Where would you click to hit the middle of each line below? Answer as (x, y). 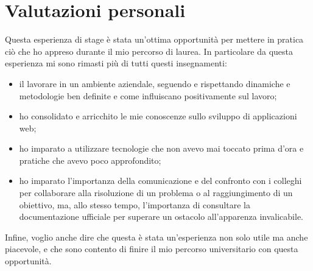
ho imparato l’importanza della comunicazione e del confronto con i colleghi (160, 181)
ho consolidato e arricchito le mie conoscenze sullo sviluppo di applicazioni (158, 116)
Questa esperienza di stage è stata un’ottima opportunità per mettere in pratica (154, 39)
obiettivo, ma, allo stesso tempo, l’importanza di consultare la (135, 204)
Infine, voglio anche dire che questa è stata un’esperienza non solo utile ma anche (156, 237)
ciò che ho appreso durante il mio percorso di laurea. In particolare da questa (149, 51)
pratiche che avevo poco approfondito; (90, 160)
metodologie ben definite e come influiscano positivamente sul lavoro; (148, 95)
